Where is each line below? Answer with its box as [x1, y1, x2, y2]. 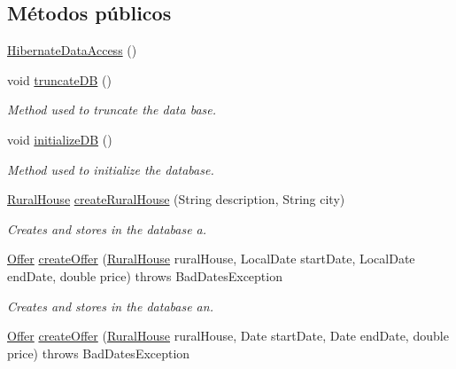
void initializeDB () [7, 130, 112, 148]
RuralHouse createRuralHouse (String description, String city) [7, 190, 345, 208]
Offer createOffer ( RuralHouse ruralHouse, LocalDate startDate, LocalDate [7, 249, 415, 268]
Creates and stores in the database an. [7, 296, 213, 315]
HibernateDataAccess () [7, 41, 137, 59]
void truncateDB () [7, 70, 112, 89]
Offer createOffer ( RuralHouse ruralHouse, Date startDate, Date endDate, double [7, 326, 449, 345]
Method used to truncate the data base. [7, 100, 216, 119]
